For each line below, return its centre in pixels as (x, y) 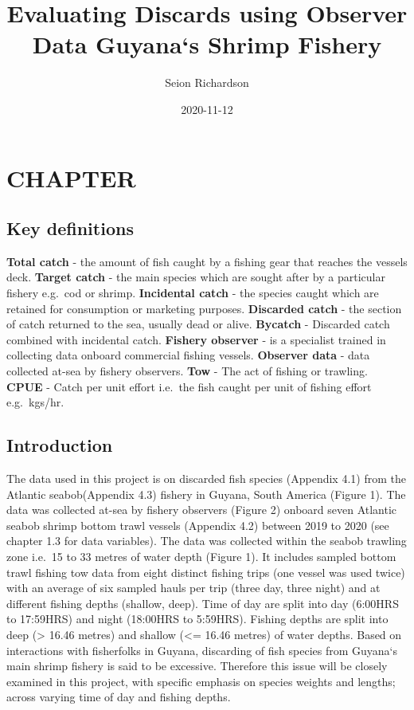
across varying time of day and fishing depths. (119, 697)
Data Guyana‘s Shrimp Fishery (207, 44)
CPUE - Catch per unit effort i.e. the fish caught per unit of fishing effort (189, 386)
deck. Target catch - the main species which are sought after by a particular (196, 277)
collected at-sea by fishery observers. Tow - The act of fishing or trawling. (187, 371)
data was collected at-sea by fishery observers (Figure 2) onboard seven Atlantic (202, 510)
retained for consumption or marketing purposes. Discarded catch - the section (204, 308)
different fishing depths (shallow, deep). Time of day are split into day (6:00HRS (203, 603)
